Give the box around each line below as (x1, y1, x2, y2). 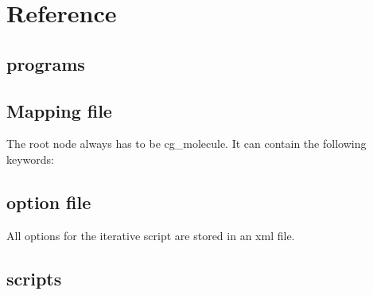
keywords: (6, 150, 55, 167)
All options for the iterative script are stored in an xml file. (6, 227, 295, 243)
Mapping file (6, 98, 112, 122)
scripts (6, 266, 62, 290)
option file (6, 189, 91, 214)
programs (6, 51, 85, 76)
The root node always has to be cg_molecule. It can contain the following (6, 135, 367, 152)
